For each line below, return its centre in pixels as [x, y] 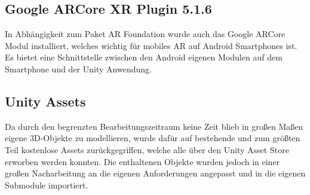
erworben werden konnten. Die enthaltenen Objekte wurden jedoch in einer [142, 161]
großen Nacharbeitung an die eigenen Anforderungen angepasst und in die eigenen [155, 173]
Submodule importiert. [47, 185]
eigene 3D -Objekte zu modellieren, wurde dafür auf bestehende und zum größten [153, 138]
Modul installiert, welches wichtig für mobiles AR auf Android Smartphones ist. [151, 45]
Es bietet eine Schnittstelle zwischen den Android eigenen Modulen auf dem [144, 57]
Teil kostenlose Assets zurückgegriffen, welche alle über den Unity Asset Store [147, 149]
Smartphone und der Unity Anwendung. [78, 68]
